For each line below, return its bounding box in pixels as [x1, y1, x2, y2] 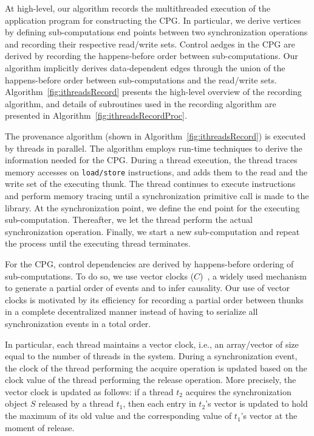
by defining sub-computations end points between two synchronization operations [5, 26, 308, 38]
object [5, 397, 28, 410]
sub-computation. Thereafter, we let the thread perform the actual [5, 213, 253, 226]
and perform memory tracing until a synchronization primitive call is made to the [5, 189, 309, 202]
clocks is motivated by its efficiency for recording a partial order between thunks [5, 293, 304, 306]
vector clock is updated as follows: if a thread [5, 385, 174, 398]
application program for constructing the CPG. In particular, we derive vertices [5, 13, 301, 26]
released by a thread [38, 397, 114, 410]
